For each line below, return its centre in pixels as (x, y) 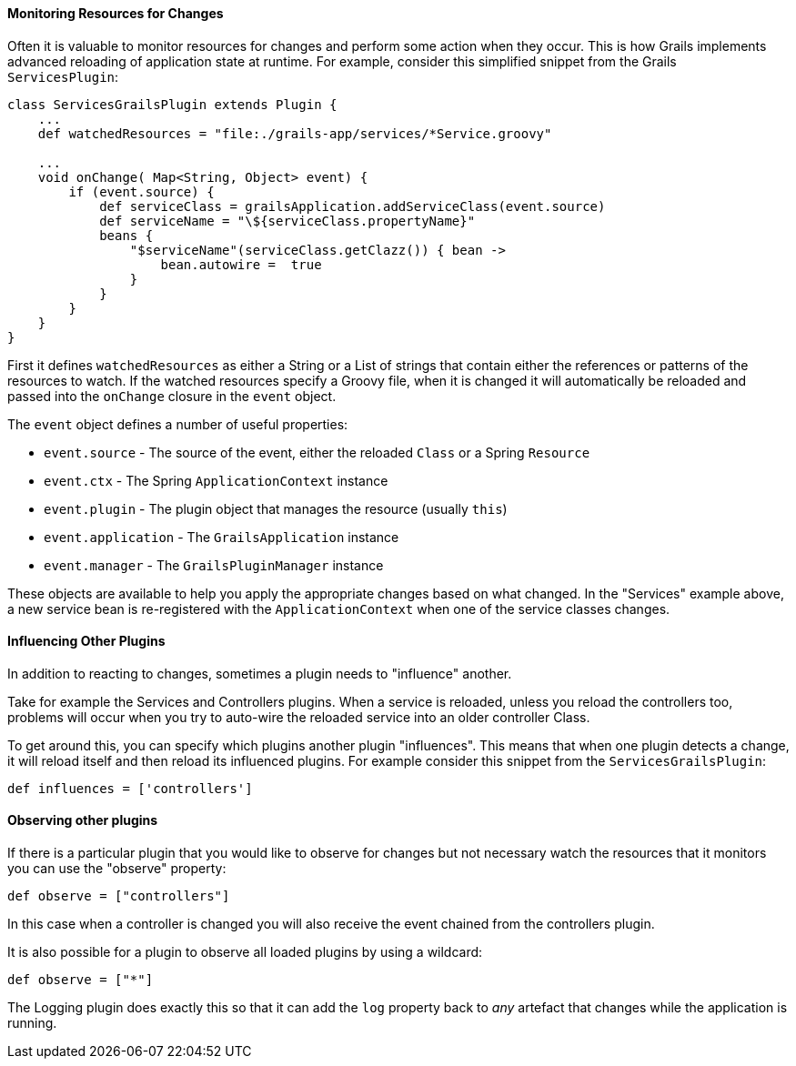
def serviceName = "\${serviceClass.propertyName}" (287, 221)
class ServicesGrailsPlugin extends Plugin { (172, 104)
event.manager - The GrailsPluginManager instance (214, 565)
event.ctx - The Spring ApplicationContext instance (216, 480)
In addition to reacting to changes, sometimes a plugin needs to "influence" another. (260, 673)
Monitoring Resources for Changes (116, 13)
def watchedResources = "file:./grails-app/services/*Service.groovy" (295, 133)
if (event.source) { (141, 191)
